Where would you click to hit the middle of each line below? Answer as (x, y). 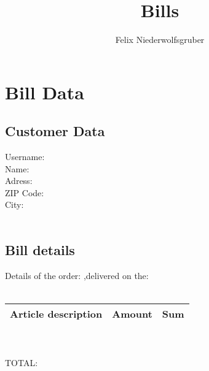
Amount (132, 314)
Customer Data (55, 131)
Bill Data (45, 92)
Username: (25, 157)
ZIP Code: (25, 192)
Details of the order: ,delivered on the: (77, 275)
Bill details (40, 250)
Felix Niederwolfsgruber (160, 40)
